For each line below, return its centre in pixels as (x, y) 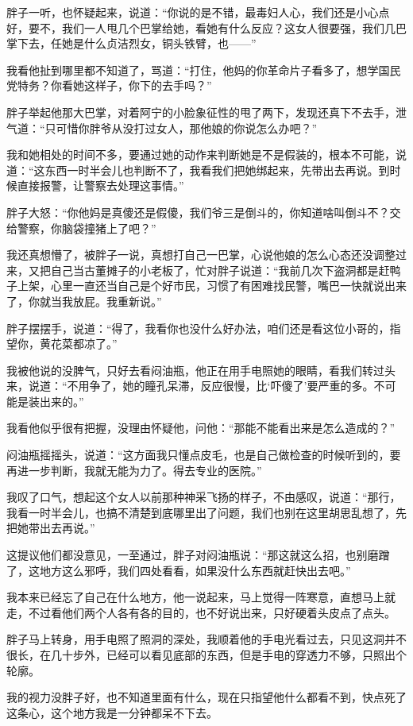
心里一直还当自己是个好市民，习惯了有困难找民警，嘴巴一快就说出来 (228, 286)
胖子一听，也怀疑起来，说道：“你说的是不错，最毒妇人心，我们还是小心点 (198, 12)
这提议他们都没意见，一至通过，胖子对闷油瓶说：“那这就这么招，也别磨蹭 (198, 555)
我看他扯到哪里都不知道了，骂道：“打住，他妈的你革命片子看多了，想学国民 (204, 70)
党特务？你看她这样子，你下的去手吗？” (109, 85)
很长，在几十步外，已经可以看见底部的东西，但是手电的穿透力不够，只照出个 (206, 655)
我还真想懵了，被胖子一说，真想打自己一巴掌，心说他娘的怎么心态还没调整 (201, 255)
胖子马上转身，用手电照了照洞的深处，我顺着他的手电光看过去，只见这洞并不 (206, 639)
